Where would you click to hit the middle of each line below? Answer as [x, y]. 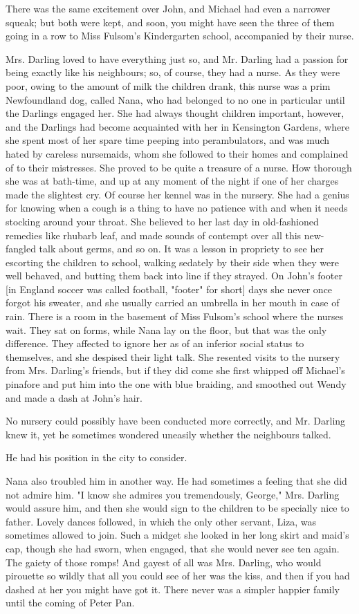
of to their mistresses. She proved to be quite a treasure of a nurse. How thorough [179, 167]
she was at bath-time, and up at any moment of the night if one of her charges [172, 181]
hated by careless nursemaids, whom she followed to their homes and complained [177, 153]
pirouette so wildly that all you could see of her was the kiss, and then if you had [178, 576]
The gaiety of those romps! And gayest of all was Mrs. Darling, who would [164, 562]
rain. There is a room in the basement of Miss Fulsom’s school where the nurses [175, 316]
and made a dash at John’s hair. [74, 397]
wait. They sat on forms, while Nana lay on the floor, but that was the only [166, 329]
